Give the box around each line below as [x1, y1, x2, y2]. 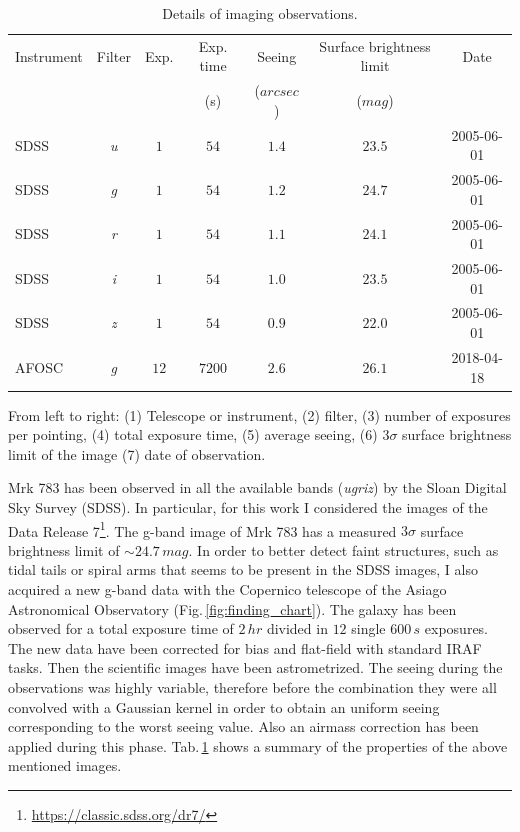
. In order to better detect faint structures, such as [188, 539, 499, 560]
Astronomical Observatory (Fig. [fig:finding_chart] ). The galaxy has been [8, 598, 457, 619]
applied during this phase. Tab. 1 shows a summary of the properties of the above [8, 735, 508, 756]
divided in [266, 618, 328, 639]
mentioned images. [8, 755, 122, 776]
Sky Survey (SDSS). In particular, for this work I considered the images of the [8, 496, 488, 517]
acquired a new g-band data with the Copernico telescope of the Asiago [8, 579, 447, 599]
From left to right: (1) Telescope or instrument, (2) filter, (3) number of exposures [8, 404, 511, 425]
